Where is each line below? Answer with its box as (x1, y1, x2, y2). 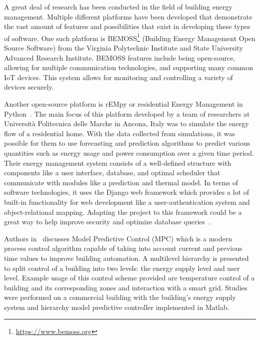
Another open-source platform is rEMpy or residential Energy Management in (4, 99, 243, 109)
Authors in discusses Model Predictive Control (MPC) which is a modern (4, 233, 232, 243)
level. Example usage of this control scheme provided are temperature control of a (4, 272, 255, 283)
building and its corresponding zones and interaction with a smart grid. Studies (4, 282, 247, 292)
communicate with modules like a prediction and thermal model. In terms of (4, 177, 238, 187)
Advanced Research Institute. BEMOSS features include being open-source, (4, 52, 235, 63)
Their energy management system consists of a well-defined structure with (4, 157, 231, 168)
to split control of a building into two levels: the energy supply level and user (4, 262, 240, 273)
